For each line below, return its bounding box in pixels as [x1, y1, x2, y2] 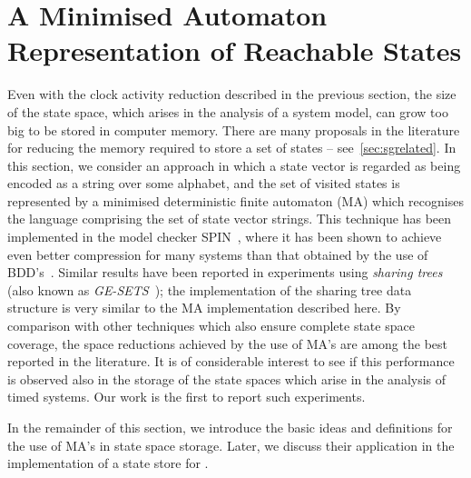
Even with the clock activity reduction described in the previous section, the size [7, 85, 456, 104]
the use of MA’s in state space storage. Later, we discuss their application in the [7, 435, 455, 454]
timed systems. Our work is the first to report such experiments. [7, 387, 366, 406]
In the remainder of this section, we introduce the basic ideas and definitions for [7, 418, 453, 436]
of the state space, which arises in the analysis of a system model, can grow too [7, 102, 448, 121]
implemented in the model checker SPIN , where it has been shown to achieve [7, 227, 442, 246]
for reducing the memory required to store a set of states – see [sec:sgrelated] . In [7, 138, 456, 157]
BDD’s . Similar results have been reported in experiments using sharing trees [7, 263, 443, 282]
